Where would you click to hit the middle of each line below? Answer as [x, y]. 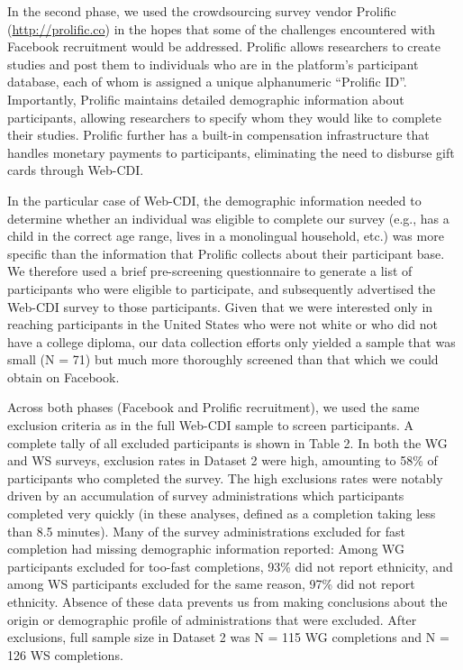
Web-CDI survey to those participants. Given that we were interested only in [220, 306]
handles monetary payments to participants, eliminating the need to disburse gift [231, 152]
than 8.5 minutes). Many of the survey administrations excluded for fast [206, 531]
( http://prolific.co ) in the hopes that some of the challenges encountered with [222, 28]
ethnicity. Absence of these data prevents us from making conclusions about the [227, 601]
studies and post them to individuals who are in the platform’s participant [213, 64]
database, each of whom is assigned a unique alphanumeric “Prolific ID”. [207, 82]
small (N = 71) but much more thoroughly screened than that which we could [223, 359]
